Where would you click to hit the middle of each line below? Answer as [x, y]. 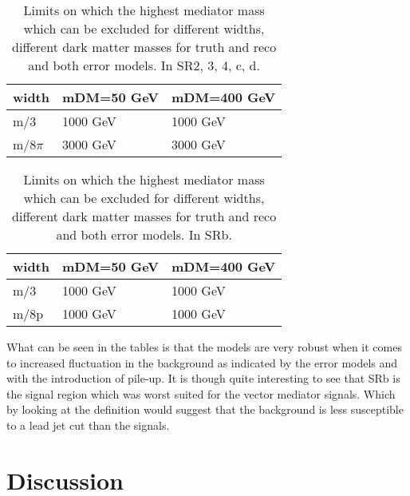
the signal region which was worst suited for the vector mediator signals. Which [201, 393]
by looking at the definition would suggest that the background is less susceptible [205, 409]
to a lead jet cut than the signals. [88, 425]
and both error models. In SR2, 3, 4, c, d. [144, 65]
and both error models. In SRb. [144, 234]
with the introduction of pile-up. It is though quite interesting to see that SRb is [203, 378]
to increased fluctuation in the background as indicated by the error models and [202, 362]
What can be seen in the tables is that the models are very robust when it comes [204, 347]
